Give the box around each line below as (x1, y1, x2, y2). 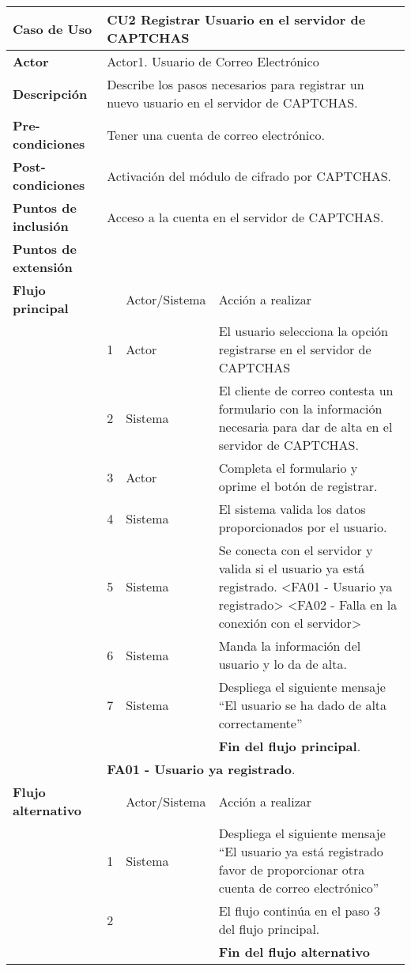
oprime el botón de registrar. (218, 477, 378, 495)
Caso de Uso (13, 19, 92, 38)
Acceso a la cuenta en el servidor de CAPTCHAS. (107, 207, 384, 226)
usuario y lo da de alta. (218, 655, 347, 673)
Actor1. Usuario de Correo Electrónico (107, 52, 319, 70)
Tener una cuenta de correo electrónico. (107, 125, 325, 144)
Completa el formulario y (218, 459, 358, 477)
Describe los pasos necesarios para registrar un (107, 75, 364, 93)
